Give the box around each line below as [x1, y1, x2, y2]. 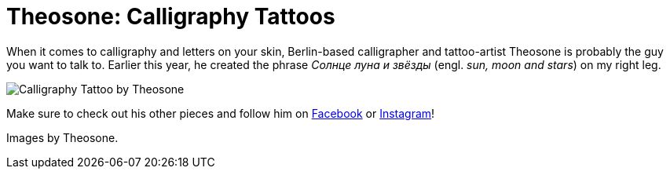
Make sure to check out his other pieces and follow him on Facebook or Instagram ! [6, 106, 435, 120]
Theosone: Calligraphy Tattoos [6, 3, 335, 30]
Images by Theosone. [6, 130, 119, 144]
